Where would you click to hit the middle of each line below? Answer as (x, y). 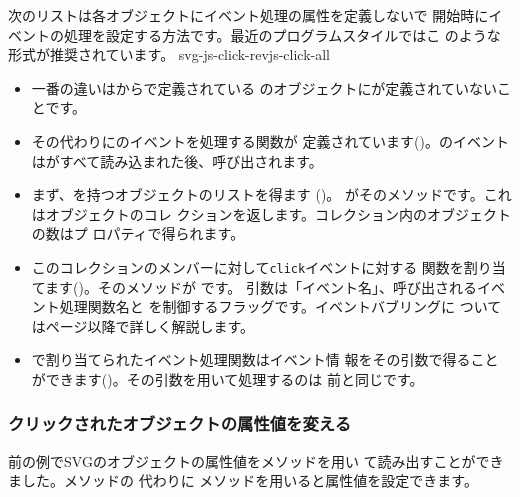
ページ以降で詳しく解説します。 (150, 325)
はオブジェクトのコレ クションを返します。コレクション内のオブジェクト (271, 213)
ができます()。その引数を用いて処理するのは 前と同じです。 (227, 378)
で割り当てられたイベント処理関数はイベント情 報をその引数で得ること (265, 359)
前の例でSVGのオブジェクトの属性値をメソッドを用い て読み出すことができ (256, 460)
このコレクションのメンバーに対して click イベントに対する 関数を (247, 266)
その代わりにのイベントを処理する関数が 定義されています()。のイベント (270, 140)
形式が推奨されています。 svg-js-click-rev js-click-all (169, 54)
